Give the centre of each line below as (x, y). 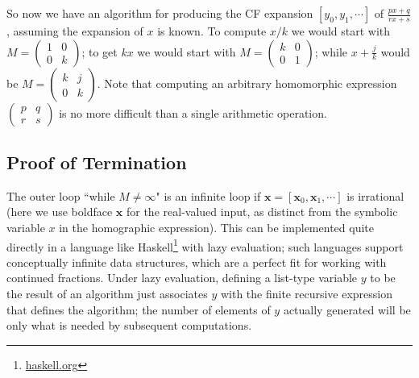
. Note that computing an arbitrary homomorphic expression (247, 83)
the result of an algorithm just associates (107, 294)
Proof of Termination (97, 162)
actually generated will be (347, 309)
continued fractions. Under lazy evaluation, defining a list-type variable (182, 278)
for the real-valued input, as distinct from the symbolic (262, 212)
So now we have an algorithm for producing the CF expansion (160, 13)
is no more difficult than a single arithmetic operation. (193, 112)
